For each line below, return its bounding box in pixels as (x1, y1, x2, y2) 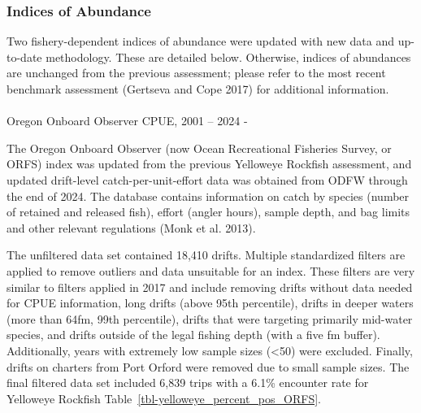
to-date (7, 48, 42, 65)
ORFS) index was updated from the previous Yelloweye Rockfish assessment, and (7, 155, 412, 172)
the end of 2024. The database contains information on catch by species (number (7, 187, 410, 204)
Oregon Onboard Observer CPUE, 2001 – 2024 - (7, 112, 248, 129)
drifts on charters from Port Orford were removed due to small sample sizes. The (7, 358, 410, 375)
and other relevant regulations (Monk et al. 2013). (7, 219, 256, 236)
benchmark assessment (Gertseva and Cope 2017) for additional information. (7, 80, 389, 97)
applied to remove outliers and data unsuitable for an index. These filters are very (7, 262, 415, 279)
